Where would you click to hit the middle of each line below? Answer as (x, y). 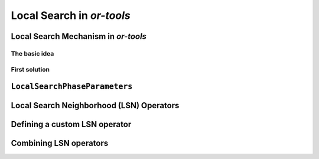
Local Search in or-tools (71, 15)
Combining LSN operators (60, 143)
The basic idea (32, 53)
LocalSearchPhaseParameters (72, 87)
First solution (30, 69)
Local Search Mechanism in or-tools (79, 36)
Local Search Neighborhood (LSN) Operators (95, 106)
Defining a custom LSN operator (71, 124)
